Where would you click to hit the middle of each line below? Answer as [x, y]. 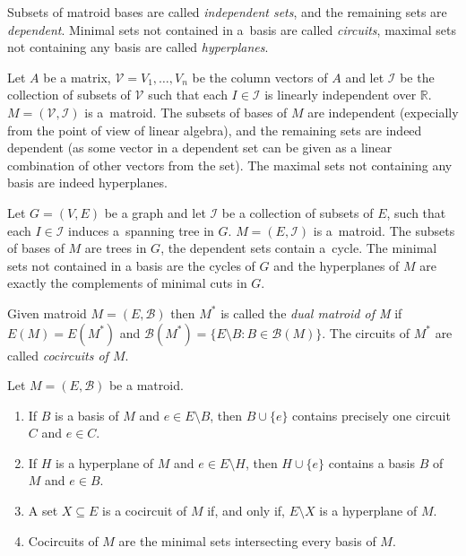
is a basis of [87, 415]
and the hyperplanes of [337, 265]
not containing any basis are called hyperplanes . [138, 47]
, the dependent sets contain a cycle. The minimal [299, 248]
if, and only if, [246, 511]
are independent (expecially [383, 112]
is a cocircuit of [145, 511]
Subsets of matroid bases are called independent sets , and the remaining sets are [227, 12]
